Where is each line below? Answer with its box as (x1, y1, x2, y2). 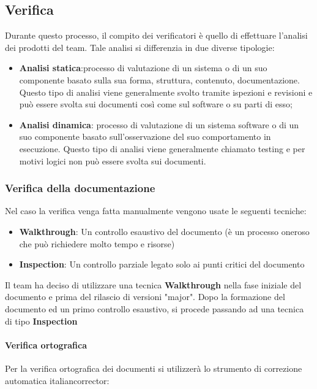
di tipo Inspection (5, 314, 78, 327)
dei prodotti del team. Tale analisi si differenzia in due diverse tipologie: (5, 40, 275, 53)
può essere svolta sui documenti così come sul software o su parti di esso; (19, 98, 293, 110)
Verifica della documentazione (5, 180, 155, 196)
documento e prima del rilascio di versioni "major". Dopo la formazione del (5, 290, 285, 303)
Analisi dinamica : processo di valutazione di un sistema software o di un (19, 118, 299, 131)
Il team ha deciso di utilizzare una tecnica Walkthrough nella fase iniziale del (5, 278, 302, 291)
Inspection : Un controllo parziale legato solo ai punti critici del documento (19, 258, 305, 271)
